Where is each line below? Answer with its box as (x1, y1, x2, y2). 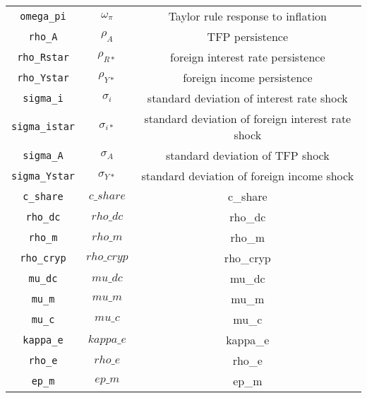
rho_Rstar (17, 51, 69, 63)
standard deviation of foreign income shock (141, 168, 354, 184)
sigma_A (23, 149, 64, 161)
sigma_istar (11, 121, 76, 132)
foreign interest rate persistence (170, 49, 325, 65)
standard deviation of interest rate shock (147, 90, 348, 106)
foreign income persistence (183, 69, 313, 86)
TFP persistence (207, 28, 289, 45)
